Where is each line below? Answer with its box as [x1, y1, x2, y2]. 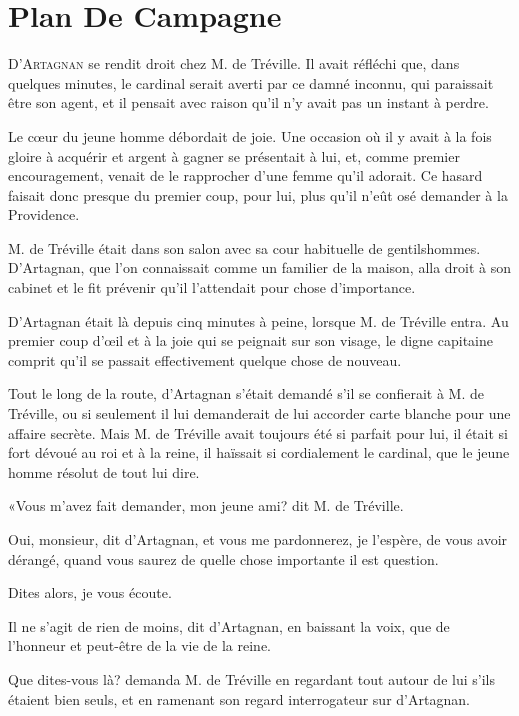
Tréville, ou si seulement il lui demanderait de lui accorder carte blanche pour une [8, 403, 511, 424]
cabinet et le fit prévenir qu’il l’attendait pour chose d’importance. [8, 277, 416, 298]
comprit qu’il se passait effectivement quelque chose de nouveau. [8, 349, 402, 370]
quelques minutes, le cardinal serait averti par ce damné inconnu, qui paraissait [8, 72, 494, 93]
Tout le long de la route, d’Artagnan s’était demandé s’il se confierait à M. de [8, 383, 484, 404]
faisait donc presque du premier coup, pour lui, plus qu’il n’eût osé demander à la [8, 184, 508, 205]
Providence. [8, 204, 80, 225]
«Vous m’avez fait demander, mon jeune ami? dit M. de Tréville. [8, 495, 404, 516]
